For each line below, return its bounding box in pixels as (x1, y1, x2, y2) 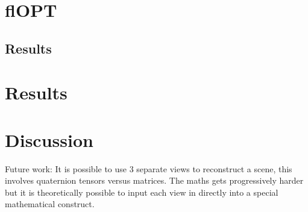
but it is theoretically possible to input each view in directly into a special (5, 185, 278, 198)
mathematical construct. (5, 198, 95, 210)
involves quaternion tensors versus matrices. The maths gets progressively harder (5, 174, 304, 187)
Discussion (5, 127, 93, 152)
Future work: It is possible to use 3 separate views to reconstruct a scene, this (5, 162, 292, 175)
